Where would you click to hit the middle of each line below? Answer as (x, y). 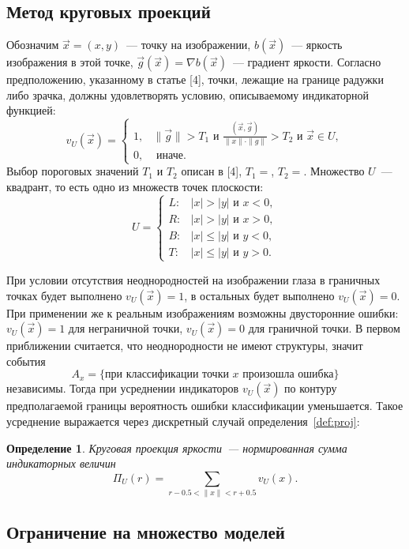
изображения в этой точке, (70, 62)
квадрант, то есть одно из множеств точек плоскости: (135, 186)
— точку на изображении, (188, 45)
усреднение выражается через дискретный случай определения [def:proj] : (183, 421)
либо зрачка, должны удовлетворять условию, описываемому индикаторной (188, 94)
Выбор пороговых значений (73, 171)
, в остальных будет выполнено (259, 295)
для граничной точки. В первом (324, 328)
